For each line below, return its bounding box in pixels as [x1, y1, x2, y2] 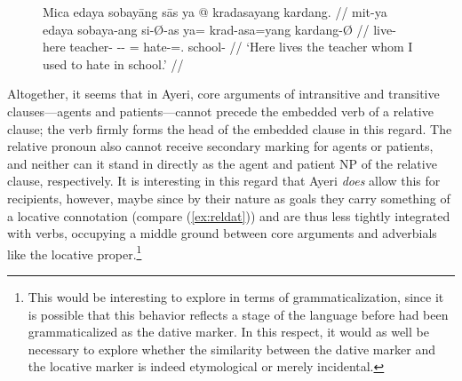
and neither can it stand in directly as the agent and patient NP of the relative [7, 154, 437, 172]
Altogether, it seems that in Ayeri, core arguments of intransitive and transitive [7, 84, 440, 103]
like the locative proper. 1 [7, 242, 142, 263]
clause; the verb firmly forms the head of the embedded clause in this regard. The [7, 119, 452, 138]
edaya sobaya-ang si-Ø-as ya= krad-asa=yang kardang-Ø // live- [43, 20, 396, 38]
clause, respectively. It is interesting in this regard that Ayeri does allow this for [7, 171, 441, 190]
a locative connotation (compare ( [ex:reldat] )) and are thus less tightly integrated [7, 206, 450, 225]
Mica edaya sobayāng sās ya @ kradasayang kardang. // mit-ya [43, 3, 387, 20]
